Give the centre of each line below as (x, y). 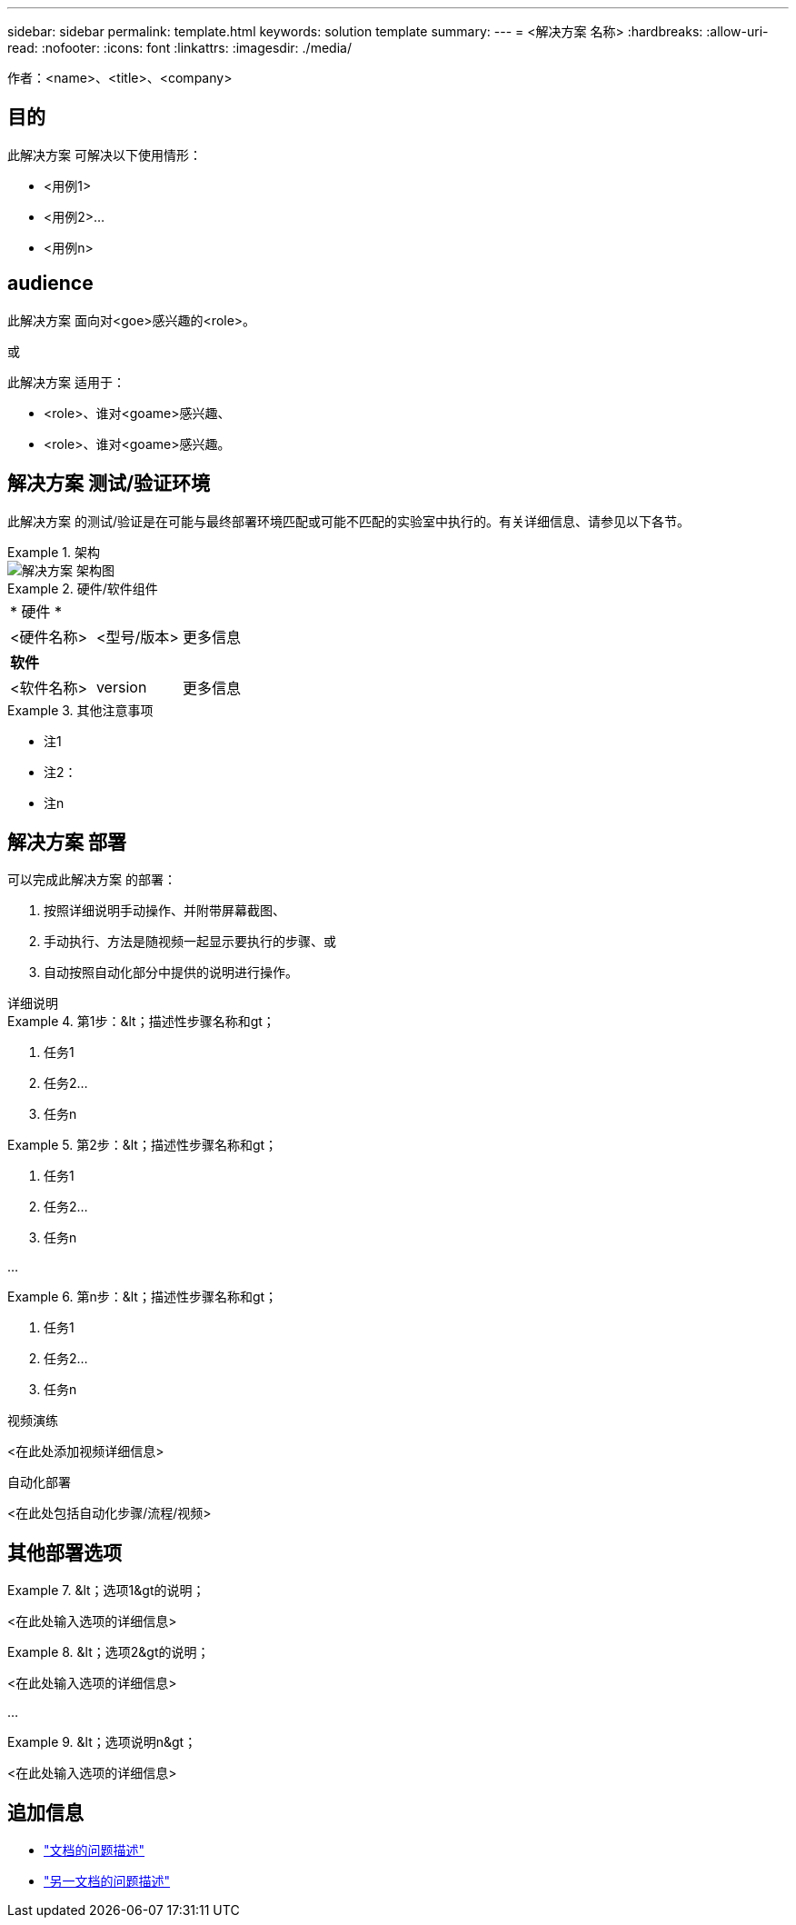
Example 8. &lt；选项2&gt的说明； (109, 1652)
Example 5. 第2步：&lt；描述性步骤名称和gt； (143, 1145)
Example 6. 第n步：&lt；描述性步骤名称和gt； (143, 1297)
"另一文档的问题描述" (107, 1881)
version (121, 687)
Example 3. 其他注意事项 (80, 710)
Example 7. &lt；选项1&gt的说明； (106, 1591)
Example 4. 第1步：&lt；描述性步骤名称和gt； (141, 1022)
